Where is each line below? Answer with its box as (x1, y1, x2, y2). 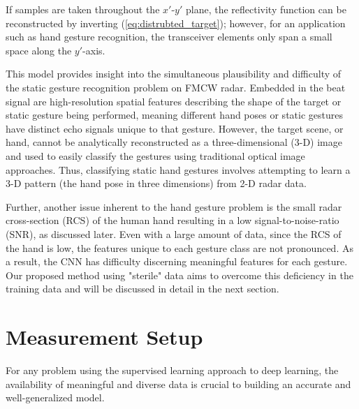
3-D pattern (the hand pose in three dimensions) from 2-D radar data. (6, 176, 307, 191)
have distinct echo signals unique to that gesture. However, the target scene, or (6, 121, 344, 135)
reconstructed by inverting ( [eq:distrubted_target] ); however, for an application (6, 15, 346, 30)
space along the (6, 43, 72, 57)
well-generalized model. (6, 390, 105, 405)
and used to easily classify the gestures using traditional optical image (6, 148, 305, 163)
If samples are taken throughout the (6, 2, 160, 16)
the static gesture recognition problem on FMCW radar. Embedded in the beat (6, 80, 346, 94)
